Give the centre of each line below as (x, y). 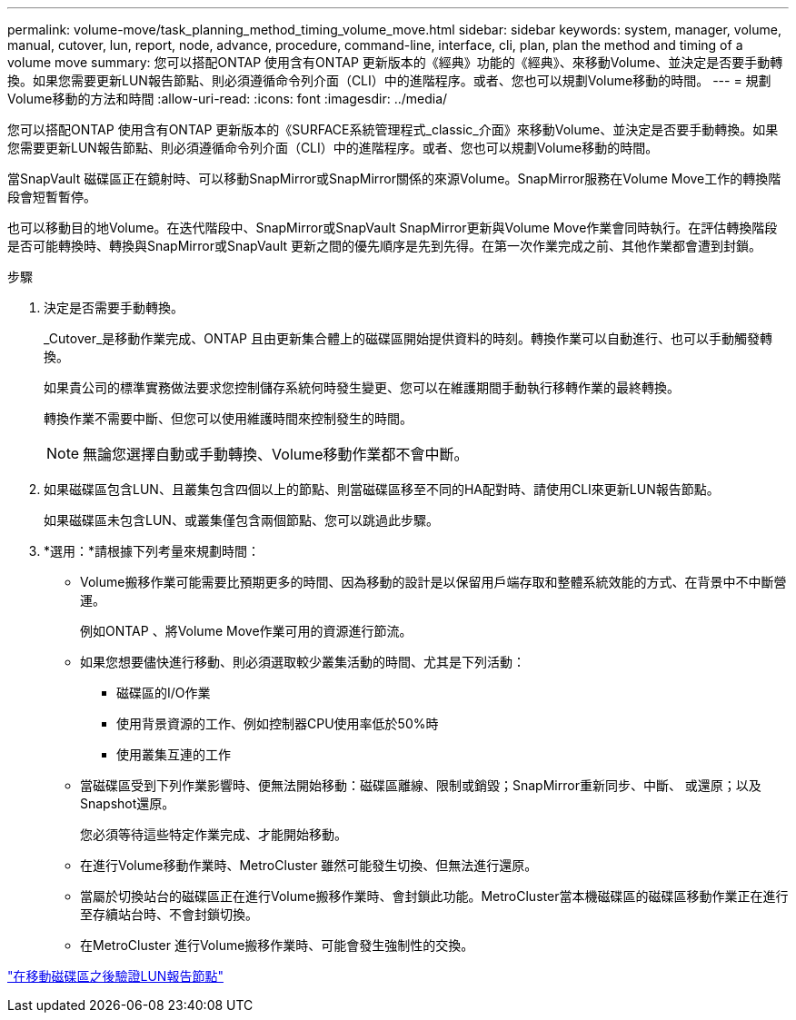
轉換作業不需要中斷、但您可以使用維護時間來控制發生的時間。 (228, 418)
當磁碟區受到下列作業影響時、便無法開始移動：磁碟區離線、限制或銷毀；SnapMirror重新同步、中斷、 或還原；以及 (421, 785)
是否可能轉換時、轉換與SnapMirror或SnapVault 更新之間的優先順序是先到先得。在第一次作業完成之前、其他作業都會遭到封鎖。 (385, 246)
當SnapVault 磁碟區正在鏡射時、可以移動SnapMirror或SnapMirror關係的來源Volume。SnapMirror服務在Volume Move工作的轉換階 (394, 178)
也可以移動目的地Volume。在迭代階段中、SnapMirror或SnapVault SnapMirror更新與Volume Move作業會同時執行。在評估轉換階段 (393, 228)
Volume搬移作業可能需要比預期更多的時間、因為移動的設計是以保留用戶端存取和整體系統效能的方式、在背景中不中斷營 (433, 582)
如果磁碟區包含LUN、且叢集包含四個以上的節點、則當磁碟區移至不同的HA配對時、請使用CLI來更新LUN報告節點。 (382, 489)
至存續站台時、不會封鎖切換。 (169, 914)
